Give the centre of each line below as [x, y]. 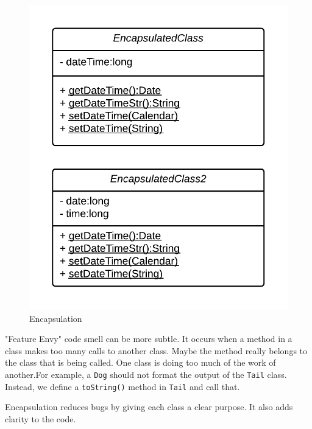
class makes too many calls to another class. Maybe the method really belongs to [156, 350]
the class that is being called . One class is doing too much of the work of [140, 362]
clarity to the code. [41, 418]
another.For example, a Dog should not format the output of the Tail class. [146, 375]
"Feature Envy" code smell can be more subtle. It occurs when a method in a [149, 339]
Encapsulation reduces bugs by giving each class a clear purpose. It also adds [149, 407]
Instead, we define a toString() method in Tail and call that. [122, 386]
